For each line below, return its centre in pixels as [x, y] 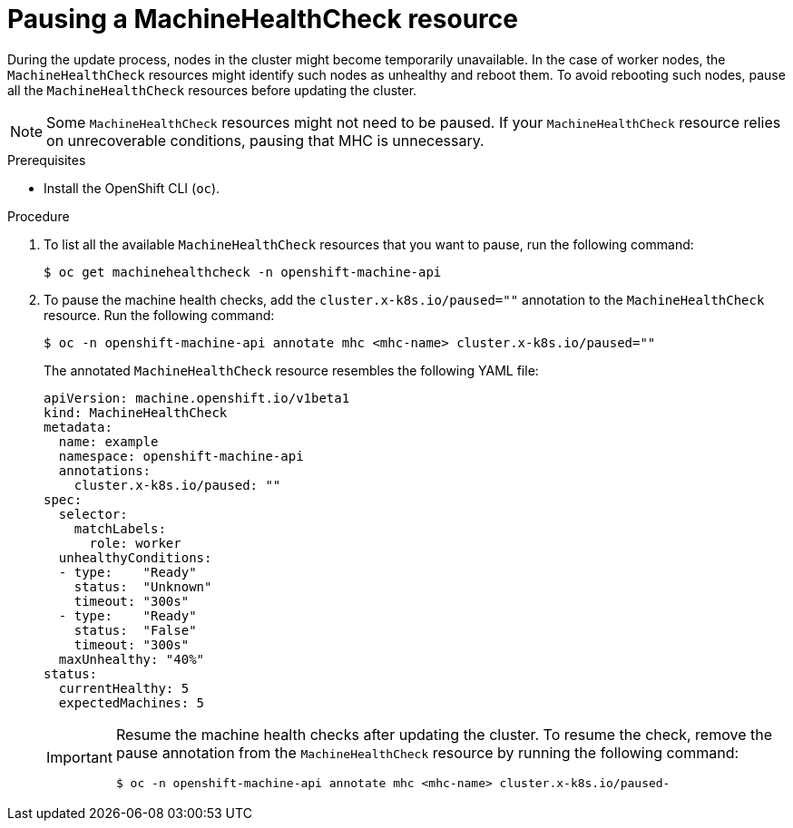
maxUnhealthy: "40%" [132, 659]
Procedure [39, 216]
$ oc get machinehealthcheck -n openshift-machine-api [243, 272]
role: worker [135, 543]
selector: [93, 514]
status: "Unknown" [143, 586]
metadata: [78, 427]
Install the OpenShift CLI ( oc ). [132, 188]
